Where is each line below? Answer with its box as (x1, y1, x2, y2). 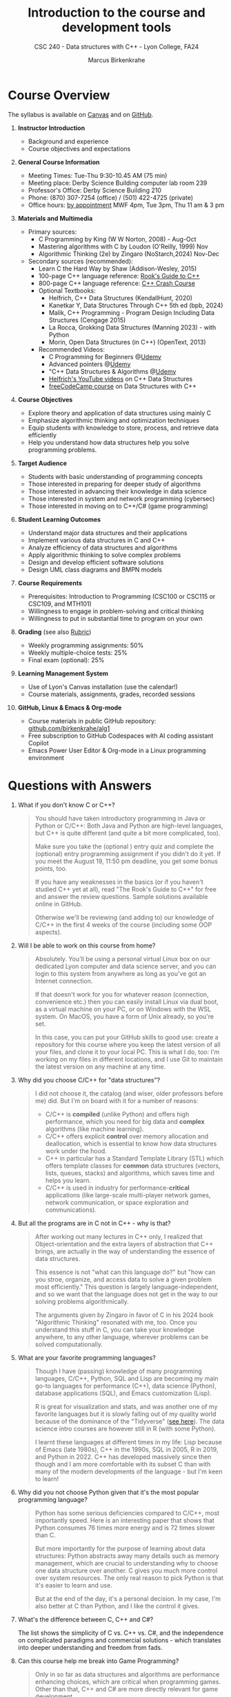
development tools (61, 19, 172, 35)
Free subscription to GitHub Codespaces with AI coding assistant (28, 732, 214, 740)
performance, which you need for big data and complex (45, 1117, 205, 1125)
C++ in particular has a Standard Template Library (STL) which (45, 1154, 223, 1162)
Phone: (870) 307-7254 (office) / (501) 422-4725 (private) (28, 193, 194, 201)
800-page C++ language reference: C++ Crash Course (38, 279, 196, 287)
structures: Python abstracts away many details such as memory (34, 1552, 219, 1560)
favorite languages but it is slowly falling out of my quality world (34, 1410, 217, 1418)
